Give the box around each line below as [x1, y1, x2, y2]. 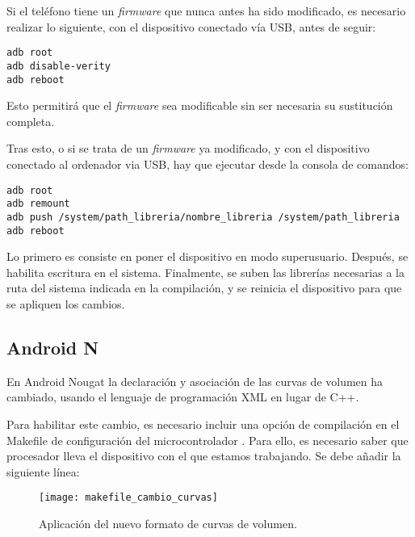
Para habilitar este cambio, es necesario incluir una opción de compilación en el [6, 415, 400, 432]
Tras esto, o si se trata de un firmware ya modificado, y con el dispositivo [6, 140, 370, 157]
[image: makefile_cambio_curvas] [39, 492, 218, 504]
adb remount [6, 198, 70, 210]
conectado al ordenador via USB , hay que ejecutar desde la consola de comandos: [6, 155, 409, 172]
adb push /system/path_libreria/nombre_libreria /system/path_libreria [6, 211, 400, 223]
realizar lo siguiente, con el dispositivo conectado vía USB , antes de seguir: [6, 18, 376, 35]
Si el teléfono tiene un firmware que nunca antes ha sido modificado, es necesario [6, 2, 406, 19]
